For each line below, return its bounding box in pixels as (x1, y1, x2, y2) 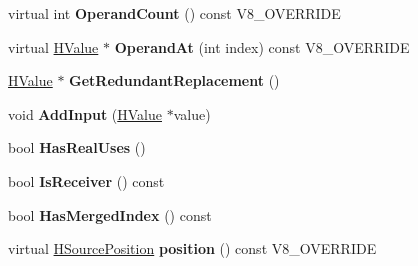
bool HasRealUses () (8, 137, 146, 158)
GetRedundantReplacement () (69, 70, 280, 91)
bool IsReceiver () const (8, 170, 165, 191)
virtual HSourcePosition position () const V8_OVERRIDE (8, 238, 377, 259)
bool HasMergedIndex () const (8, 204, 212, 225)
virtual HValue (8, 36, 99, 57)
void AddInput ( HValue (8, 103, 162, 124)
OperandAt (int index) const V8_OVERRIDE (114, 36, 410, 57)
